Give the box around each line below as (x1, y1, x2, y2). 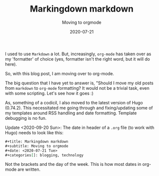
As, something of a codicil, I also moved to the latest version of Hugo (5, 99, 143, 105)
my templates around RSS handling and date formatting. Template (5, 110, 137, 116)
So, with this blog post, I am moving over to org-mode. (5, 70, 114, 76)
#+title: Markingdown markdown (5, 139, 69, 144)
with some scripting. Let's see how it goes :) (5, 90, 94, 96)
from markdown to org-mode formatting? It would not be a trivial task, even (5, 85, 150, 91)
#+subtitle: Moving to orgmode (5, 144, 69, 148)
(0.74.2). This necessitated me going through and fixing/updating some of (5, 105, 153, 111)
